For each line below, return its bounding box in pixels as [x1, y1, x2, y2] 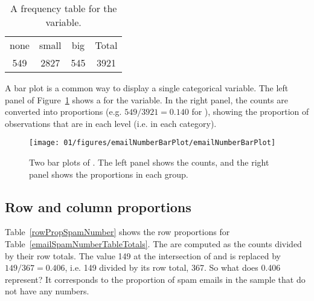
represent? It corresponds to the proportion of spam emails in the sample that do [5, 273, 306, 285]
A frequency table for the [10, 1, 117, 15]
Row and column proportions [5, 197, 191, 216]
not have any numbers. [5, 285, 89, 297]
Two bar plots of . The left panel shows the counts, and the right [29, 156, 269, 169]
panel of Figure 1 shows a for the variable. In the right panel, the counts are [5, 93, 288, 106]
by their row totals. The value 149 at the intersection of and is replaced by [5, 249, 281, 262]
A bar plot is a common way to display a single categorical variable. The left [5, 82, 289, 94]
